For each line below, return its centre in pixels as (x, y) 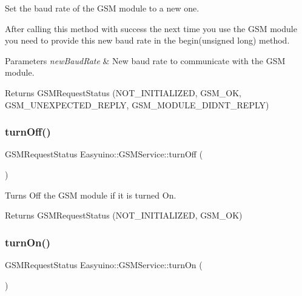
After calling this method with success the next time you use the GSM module (151, 28)
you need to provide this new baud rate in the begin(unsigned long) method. (147, 40)
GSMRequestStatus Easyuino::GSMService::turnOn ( (104, 264)
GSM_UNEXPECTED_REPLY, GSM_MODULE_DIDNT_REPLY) (137, 104)
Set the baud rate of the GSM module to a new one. (102, 8)
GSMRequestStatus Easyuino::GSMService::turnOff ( (104, 154)
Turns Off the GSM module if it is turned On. (91, 195)
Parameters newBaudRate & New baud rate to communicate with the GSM (145, 60)
